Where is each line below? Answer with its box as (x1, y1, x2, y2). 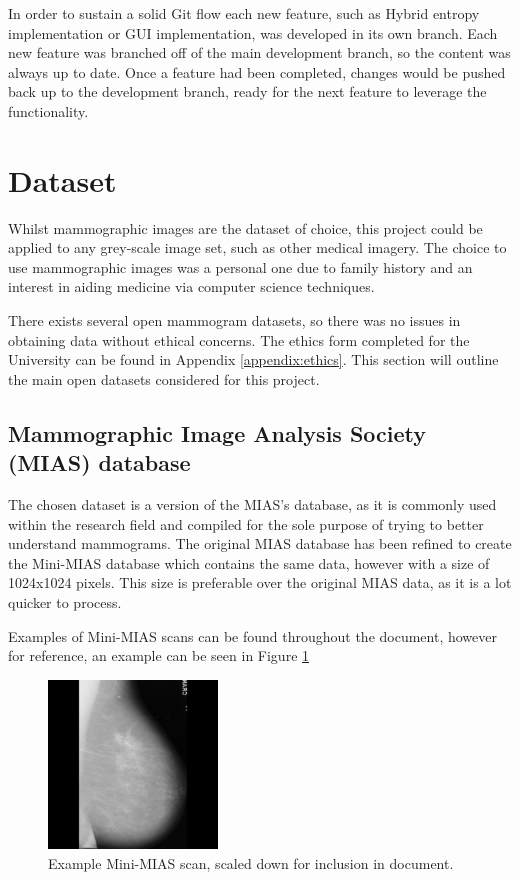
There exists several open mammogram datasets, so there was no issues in (8, 310, 461, 331)
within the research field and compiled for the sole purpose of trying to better (8, 513, 484, 534)
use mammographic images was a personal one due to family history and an (8, 256, 473, 277)
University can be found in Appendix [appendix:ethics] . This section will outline (8, 349, 499, 370)
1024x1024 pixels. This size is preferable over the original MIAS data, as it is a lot (8, 572, 512, 593)
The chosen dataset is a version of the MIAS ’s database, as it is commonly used (8, 494, 497, 515)
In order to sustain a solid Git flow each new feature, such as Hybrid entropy (8, 3, 480, 23)
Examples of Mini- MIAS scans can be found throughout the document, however (8, 625, 497, 646)
